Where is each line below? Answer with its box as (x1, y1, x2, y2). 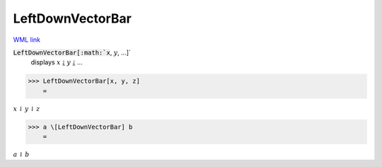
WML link (13, 35, 41, 44)
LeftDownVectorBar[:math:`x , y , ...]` (13, 48, 131, 57)
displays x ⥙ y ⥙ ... (30, 58, 83, 67)
